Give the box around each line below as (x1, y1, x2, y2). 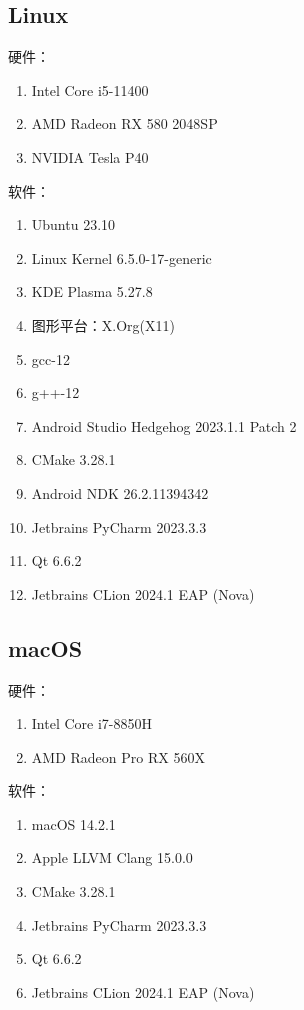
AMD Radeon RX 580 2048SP (31, 113, 218, 134)
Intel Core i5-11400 (31, 79, 149, 100)
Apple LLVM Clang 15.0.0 (31, 847, 193, 868)
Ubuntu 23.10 (31, 214, 116, 235)
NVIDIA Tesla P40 (31, 146, 149, 167)
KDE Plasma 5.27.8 (31, 281, 153, 302)
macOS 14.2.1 (31, 813, 116, 834)
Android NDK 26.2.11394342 (31, 482, 209, 503)
